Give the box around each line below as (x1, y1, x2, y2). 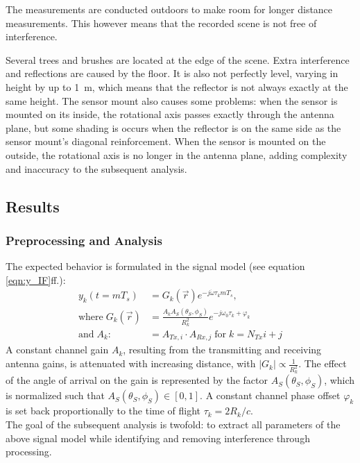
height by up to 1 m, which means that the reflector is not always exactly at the (6, 79, 348, 94)
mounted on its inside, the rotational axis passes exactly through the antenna (6, 107, 334, 121)
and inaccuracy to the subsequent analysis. (6, 161, 187, 176)
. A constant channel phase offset (200, 388, 341, 403)
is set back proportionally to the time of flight (6, 403, 201, 418)
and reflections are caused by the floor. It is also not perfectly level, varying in (6, 66, 338, 81)
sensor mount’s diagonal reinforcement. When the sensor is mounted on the (6, 134, 326, 149)
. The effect (298, 356, 347, 371)
